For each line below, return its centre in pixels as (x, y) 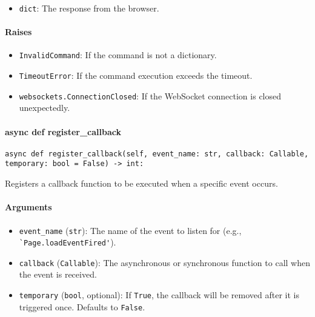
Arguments (28, 207)
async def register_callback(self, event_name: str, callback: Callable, (157, 154)
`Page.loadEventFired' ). (68, 242)
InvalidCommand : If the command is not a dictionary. (118, 55)
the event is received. (58, 274)
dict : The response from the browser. (89, 8)
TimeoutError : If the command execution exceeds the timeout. (136, 75)
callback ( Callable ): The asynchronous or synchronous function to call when (164, 262)
